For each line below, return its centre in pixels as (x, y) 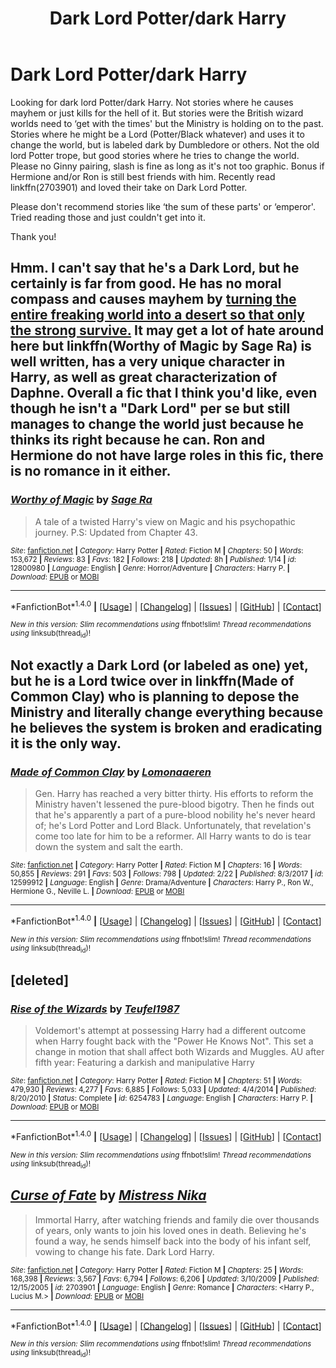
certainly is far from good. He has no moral (146, 283)
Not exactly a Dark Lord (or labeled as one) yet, (159, 665)
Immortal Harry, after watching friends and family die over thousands (177, 1219)
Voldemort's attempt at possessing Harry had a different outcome (170, 1030)
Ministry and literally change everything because (167, 712)
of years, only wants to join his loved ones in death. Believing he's (170, 1230)
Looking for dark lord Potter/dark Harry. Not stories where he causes (152, 102)
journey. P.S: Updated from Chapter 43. (116, 532)
